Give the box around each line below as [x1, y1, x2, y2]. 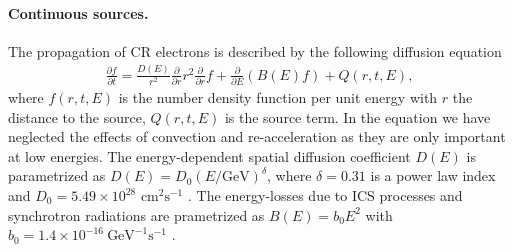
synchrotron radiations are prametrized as [8, 204, 265, 225]
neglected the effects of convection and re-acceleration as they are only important [8, 126, 506, 147]
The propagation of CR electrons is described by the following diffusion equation [8, 40, 502, 61]
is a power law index [370, 165, 496, 186]
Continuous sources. [8, 2, 149, 23]
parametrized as [8, 165, 106, 186]
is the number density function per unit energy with [118, 87, 438, 108]
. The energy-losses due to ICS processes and [187, 185, 463, 206]
